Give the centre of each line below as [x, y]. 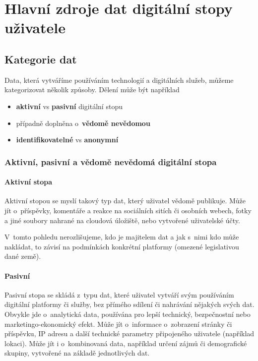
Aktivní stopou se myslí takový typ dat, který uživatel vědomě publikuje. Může [125, 201]
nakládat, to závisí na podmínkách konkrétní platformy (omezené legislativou [122, 246]
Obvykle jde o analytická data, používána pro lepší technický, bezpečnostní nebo [128, 314]
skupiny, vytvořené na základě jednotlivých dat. [77, 353]
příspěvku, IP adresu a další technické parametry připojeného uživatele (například [129, 333]
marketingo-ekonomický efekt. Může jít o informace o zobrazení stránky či [118, 324]
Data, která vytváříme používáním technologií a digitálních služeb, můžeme [119, 80]
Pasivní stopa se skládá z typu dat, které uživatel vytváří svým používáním [119, 294]
